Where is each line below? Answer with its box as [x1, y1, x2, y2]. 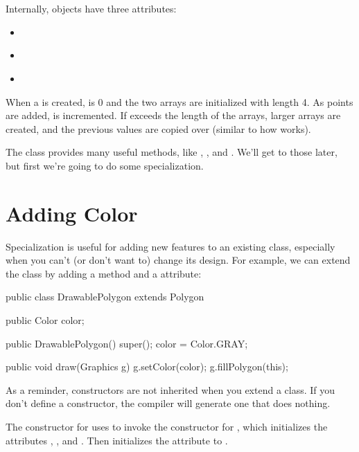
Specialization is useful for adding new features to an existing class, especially [6, 239, 335, 253]
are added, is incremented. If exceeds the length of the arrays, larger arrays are [6, 108, 341, 123]
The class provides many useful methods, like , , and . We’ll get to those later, [6, 145, 338, 159]
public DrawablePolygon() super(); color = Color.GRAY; [6, 336, 248, 350]
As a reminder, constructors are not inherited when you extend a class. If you [6, 382, 335, 397]
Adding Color [6, 199, 138, 227]
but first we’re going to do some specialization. [6, 158, 204, 172]
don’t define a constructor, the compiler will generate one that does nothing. [6, 396, 331, 410]
